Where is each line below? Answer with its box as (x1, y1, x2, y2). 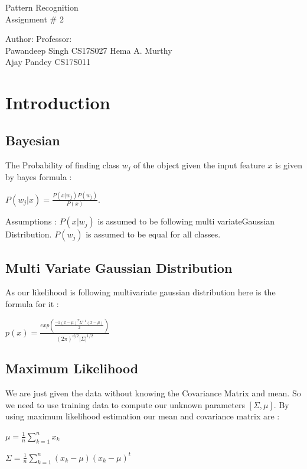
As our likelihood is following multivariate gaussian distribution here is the (5, 286, 276, 298)
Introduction (5, 90, 110, 115)
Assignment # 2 (5, 12, 64, 25)
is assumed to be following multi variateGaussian (97, 215, 275, 227)
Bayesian (5, 131, 60, 149)
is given (275, 158, 302, 171)
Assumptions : (5, 215, 57, 227)
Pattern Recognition (5, 1, 79, 13)
